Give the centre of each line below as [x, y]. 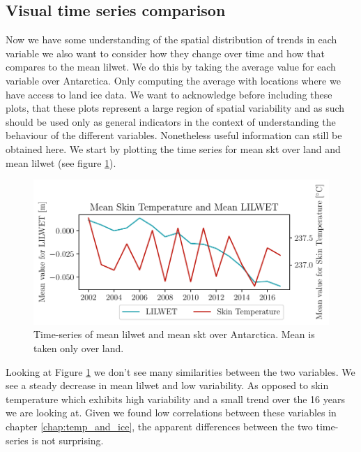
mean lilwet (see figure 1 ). [61, 162]
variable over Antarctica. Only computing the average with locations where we [173, 80]
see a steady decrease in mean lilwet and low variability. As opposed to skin [167, 385]
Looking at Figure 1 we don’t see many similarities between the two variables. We [180, 371]
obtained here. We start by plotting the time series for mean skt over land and [173, 148]
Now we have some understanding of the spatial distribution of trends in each [171, 39]
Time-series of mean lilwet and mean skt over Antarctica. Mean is [174, 334]
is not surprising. [68, 440]
